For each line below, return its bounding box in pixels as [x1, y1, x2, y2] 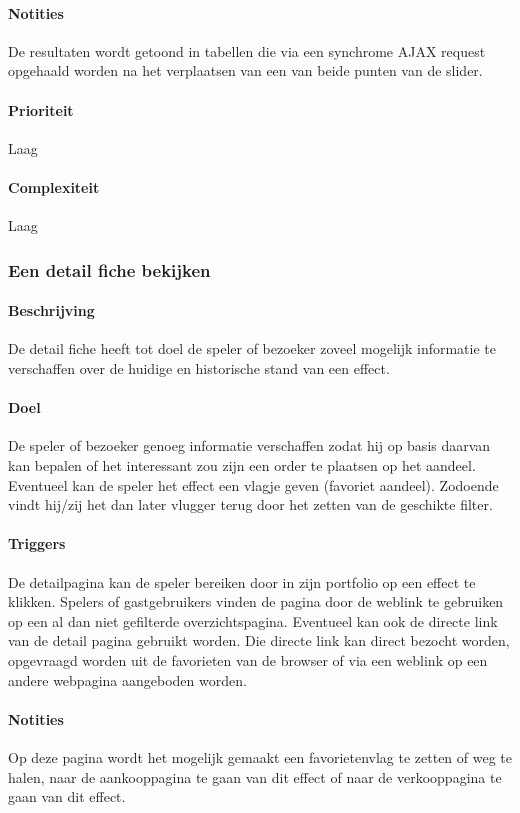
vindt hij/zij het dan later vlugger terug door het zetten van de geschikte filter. [8, 494, 493, 515]
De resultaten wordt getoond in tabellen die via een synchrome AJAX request [8, 40, 486, 61]
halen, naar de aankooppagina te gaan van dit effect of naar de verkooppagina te [8, 766, 502, 787]
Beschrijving [8, 300, 95, 321]
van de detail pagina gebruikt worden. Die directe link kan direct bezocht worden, [8, 630, 510, 651]
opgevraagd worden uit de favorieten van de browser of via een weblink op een [8, 649, 488, 670]
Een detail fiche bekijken [8, 257, 211, 282]
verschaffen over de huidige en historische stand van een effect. [8, 358, 390, 378]
